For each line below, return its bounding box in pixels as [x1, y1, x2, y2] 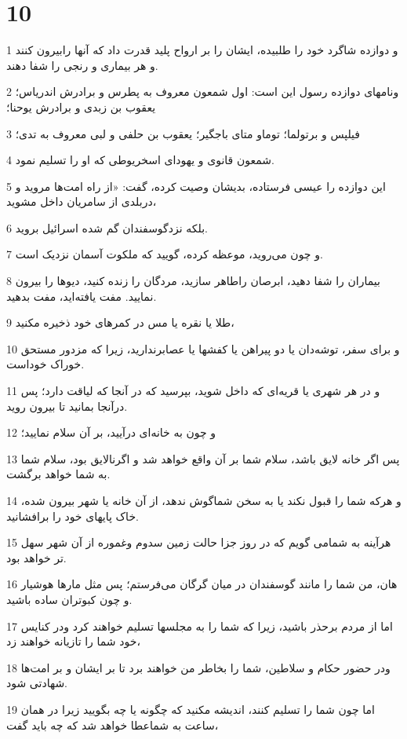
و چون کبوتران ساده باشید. [6, 591, 133, 607]
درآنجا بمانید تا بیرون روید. [6, 397, 128, 414]
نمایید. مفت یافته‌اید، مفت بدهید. [6, 287, 157, 304]
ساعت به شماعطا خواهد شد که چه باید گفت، [6, 716, 219, 733]
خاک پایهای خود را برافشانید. [6, 507, 139, 524]
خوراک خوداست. [6, 356, 85, 372]
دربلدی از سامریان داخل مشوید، [6, 193, 157, 210]
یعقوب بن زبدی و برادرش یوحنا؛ [6, 98, 156, 115]
